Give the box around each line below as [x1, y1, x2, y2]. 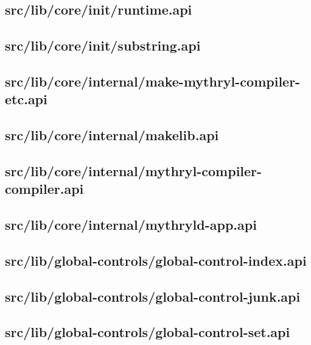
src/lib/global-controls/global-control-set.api [5, 322, 290, 341]
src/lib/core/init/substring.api [5, 36, 201, 55]
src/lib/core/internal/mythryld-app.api [5, 215, 257, 234]
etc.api [5, 90, 47, 108]
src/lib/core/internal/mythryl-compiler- [5, 161, 262, 180]
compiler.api [5, 179, 84, 198]
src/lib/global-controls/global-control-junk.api [5, 286, 301, 305]
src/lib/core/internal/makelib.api [5, 126, 219, 144]
